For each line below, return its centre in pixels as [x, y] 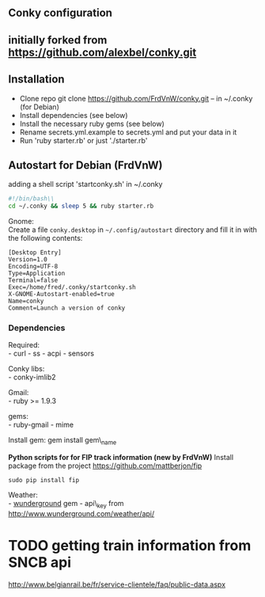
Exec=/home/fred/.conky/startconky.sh [72, 287]
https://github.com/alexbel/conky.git [102, 52]
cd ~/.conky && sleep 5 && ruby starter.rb [81, 206]
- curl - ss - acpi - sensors [51, 354]
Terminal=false [33, 280]
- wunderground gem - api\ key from [66, 504]
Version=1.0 [28, 260]
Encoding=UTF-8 [33, 267]
